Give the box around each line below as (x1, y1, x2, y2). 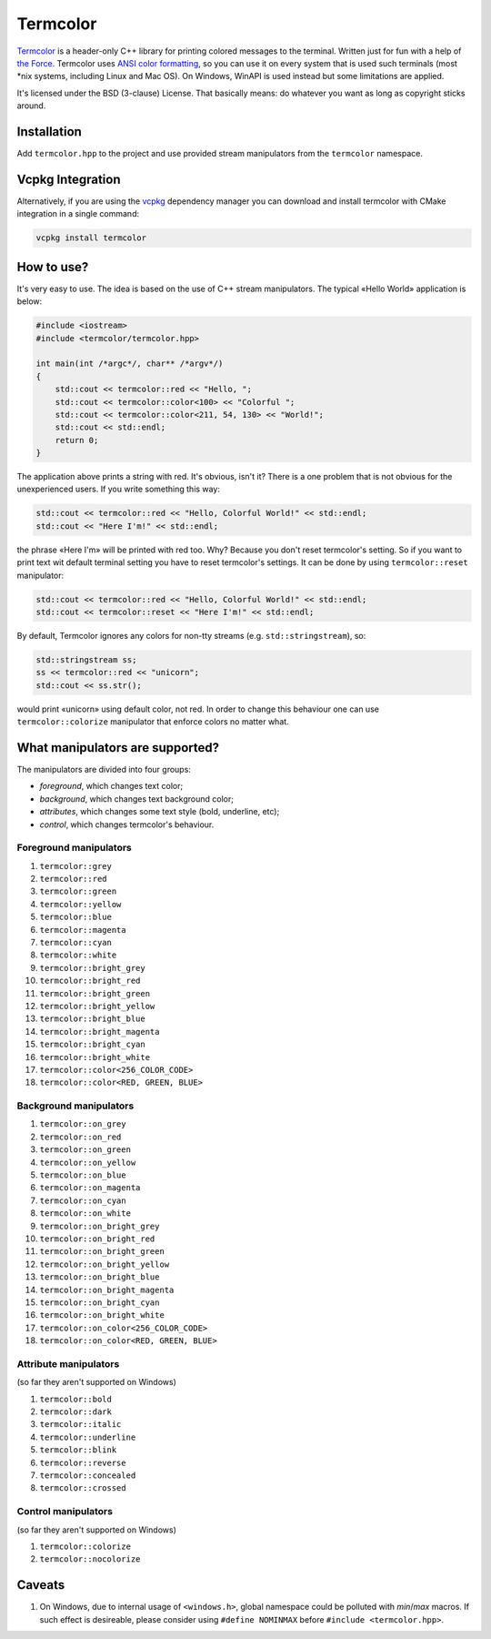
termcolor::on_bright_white (39, 1310, 165, 1320)
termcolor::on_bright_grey (39, 1220, 160, 1231)
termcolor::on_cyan (39, 1195, 126, 1206)
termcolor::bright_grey (39, 963, 145, 973)
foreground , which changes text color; (39, 781, 184, 792)
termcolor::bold (39, 1393, 113, 1404)
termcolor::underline (39, 1432, 136, 1442)
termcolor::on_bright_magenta (39, 1284, 175, 1295)
